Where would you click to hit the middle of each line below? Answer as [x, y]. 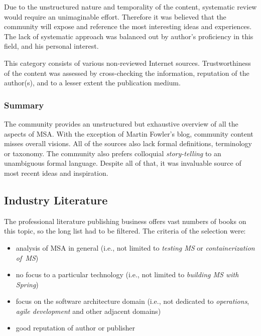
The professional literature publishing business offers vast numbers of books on [125, 221]
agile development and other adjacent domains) [88, 311]
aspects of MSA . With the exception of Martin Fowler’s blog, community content [129, 133]
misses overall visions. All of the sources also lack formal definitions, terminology [128, 143]
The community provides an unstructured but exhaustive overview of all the [121, 123]
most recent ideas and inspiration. [56, 173]
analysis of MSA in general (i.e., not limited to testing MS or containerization [135, 247]
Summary [24, 105]
